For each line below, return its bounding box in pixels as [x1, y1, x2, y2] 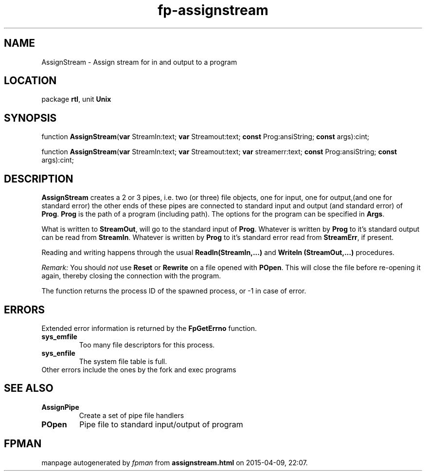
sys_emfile [41, 332, 77, 341]
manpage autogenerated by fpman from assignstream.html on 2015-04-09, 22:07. [41, 458, 308, 467]
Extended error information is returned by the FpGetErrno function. [41, 324, 257, 332]
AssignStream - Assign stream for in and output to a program [41, 57, 237, 66]
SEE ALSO [4, 382, 53, 395]
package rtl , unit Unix [41, 95, 111, 104]
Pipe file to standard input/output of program [79, 419, 243, 429]
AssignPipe [41, 402, 79, 411]
